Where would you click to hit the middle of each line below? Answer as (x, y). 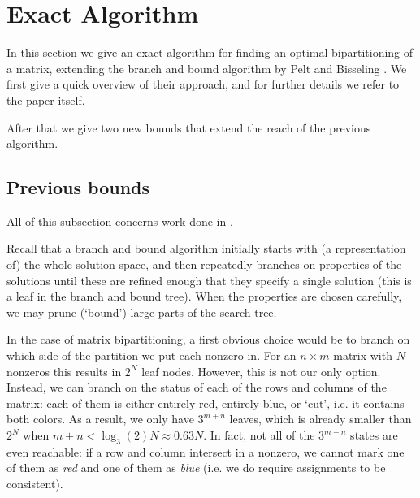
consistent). (35, 483)
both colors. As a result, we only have (100, 419)
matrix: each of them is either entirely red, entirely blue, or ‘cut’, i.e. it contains (206, 403)
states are (374, 435)
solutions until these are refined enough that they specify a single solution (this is (209, 280)
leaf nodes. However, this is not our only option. (261, 371)
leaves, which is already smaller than (320, 419)
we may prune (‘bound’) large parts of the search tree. (142, 312)
